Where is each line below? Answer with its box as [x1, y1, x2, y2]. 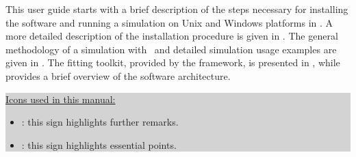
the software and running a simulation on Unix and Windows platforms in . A [5, 15, 333, 29]
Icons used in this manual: [5, 91, 116, 106]
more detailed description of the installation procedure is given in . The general [5, 29, 338, 43]
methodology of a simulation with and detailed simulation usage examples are [5, 42, 337, 56]
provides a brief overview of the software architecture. [5, 68, 231, 83]
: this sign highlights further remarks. [21, 115, 179, 129]
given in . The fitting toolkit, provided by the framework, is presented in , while [5, 55, 340, 70]
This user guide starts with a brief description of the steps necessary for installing [5, 2, 348, 16]
